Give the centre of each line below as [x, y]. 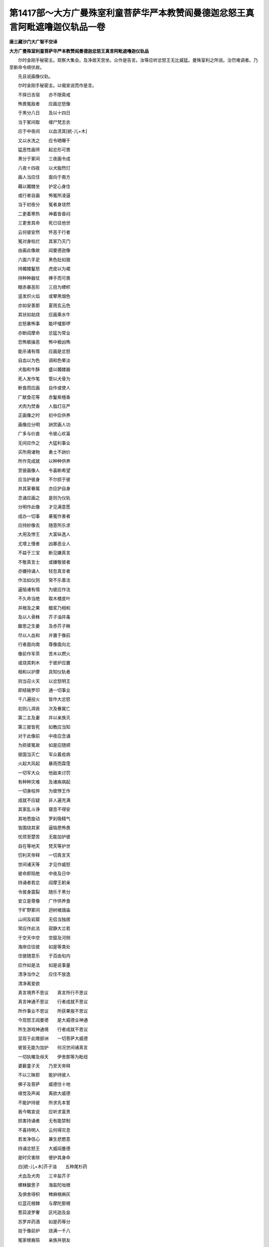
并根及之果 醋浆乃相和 [44, 608]
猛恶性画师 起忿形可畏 [44, 150]
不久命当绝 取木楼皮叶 [44, 599]
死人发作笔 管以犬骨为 [44, 379]
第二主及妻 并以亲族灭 [44, 718]
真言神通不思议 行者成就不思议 [53, 1002]
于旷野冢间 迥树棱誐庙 [44, 910]
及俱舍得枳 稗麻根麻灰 [44, 1194]
